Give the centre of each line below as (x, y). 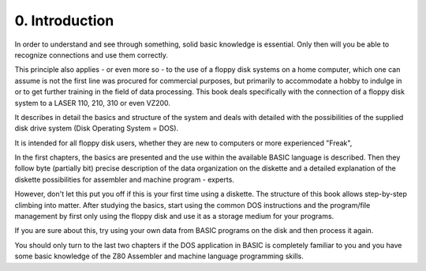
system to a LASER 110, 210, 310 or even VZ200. (93, 103)
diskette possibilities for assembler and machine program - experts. (124, 179)
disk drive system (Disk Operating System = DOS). (97, 128)
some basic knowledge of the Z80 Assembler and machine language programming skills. (159, 256)
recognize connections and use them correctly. (92, 55)
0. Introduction (64, 21)
